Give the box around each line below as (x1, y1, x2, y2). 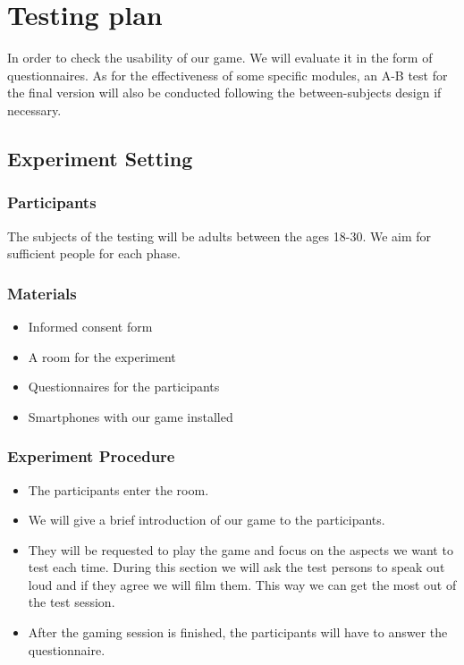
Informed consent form (28, 316, 153, 335)
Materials (7, 282, 77, 304)
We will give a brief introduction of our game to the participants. (28, 510, 385, 529)
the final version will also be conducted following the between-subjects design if (7, 83, 442, 102)
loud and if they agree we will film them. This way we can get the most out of (28, 575, 457, 593)
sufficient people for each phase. (7, 244, 181, 263)
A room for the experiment (28, 347, 176, 366)
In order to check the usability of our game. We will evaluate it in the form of (7, 48, 433, 67)
